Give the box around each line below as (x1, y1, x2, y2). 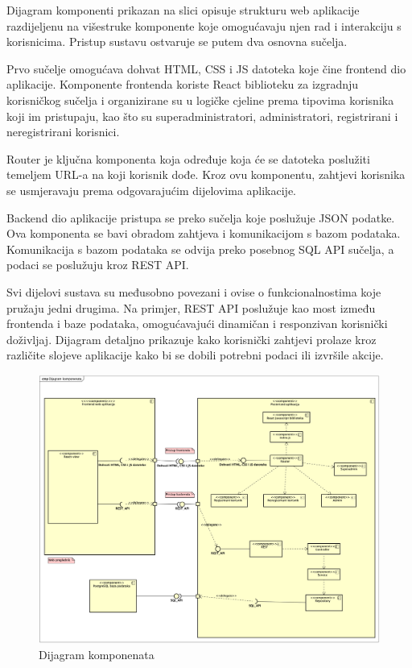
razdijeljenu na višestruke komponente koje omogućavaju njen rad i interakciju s (6, 17, 402, 34)
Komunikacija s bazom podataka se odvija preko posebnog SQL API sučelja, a (6, 240, 394, 257)
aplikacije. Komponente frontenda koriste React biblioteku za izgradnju (6, 76, 359, 93)
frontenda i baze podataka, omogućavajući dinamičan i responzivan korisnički (6, 315, 388, 332)
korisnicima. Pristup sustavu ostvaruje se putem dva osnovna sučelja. (6, 33, 348, 50)
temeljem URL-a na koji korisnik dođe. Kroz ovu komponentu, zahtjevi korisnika (6, 166, 406, 183)
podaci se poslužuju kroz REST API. (6, 256, 189, 273)
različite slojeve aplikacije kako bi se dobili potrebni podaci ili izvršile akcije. (6, 346, 384, 363)
